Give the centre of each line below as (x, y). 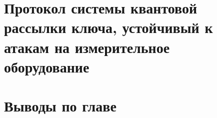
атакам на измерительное (87, 47)
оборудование (47, 66)
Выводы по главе (60, 106)
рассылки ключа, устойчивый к (108, 27)
